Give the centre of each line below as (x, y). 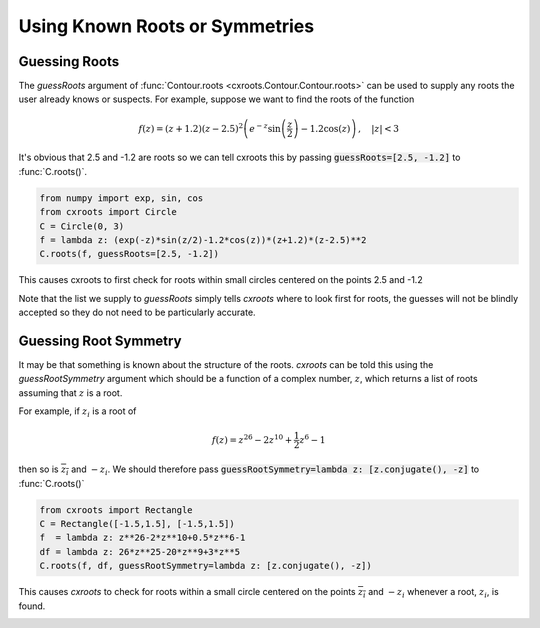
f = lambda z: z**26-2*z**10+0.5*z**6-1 (142, 538)
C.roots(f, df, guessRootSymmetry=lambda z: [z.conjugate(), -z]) (205, 566)
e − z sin (265, 127)
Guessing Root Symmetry (100, 340)
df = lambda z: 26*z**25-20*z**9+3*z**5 (139, 551)
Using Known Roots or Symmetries (166, 26)
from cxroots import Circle (108, 212)
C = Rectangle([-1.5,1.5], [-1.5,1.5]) (137, 523)
